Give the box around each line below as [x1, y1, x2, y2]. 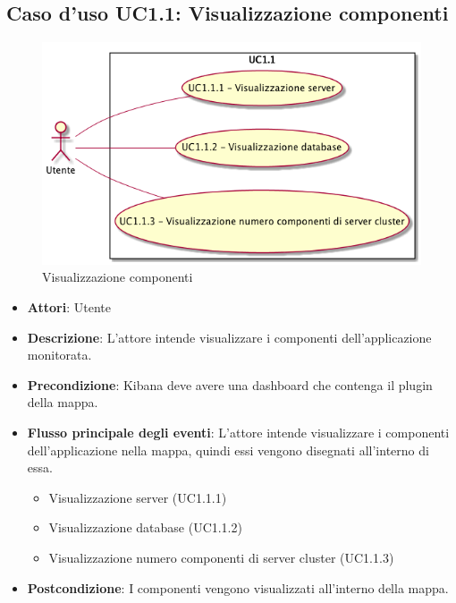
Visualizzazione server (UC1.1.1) [48, 488, 227, 506]
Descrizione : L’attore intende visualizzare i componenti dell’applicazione [27, 327, 432, 346]
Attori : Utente [27, 298, 111, 317]
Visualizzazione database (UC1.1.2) [48, 518, 242, 537]
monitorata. [27, 345, 92, 364]
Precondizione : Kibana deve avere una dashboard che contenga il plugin [27, 375, 433, 394]
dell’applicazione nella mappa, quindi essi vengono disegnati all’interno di [27, 440, 429, 459]
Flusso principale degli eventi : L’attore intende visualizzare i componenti [27, 423, 450, 442]
